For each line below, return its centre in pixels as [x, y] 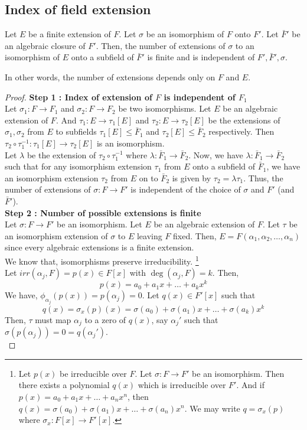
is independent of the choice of [186, 189]
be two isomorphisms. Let [165, 108]
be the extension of [61, 154]
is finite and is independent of [201, 57]
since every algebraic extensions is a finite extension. [99, 247]
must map [53, 319]
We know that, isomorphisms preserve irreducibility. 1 [102, 260]
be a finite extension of [70, 34]
